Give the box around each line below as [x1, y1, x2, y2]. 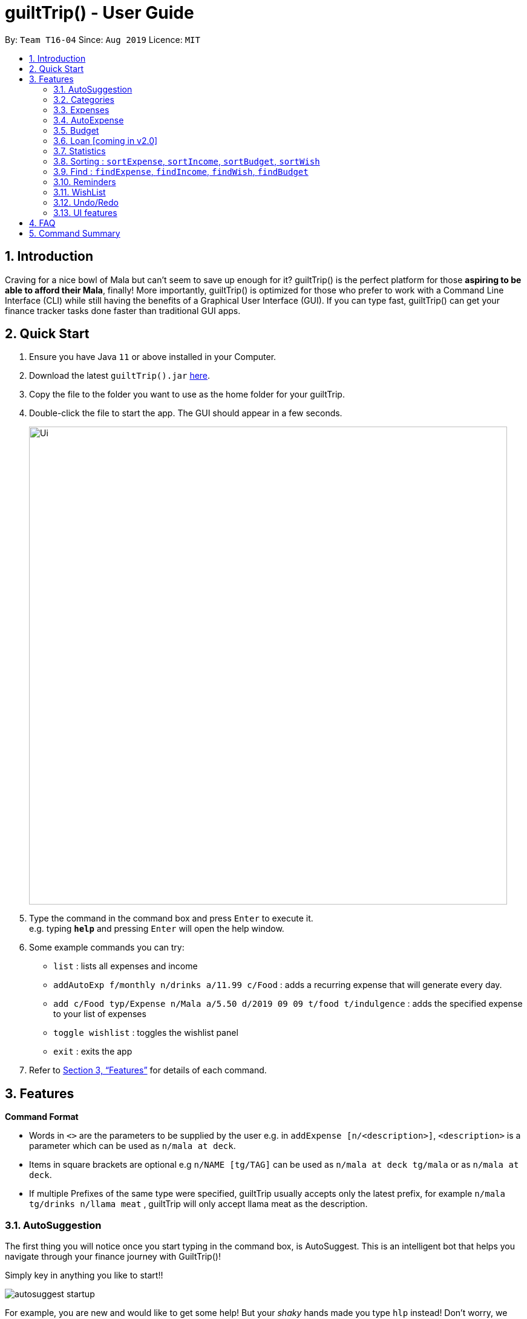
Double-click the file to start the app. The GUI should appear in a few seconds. [29, 408, 342, 419]
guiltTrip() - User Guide [5, 2, 194, 23]
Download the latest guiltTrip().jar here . [29, 370, 211, 381]
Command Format [5, 1111, 79, 1122]
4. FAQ [29, 217, 56, 228]
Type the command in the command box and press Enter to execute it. [29, 913, 313, 924]
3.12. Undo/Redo [53, 197, 119, 208]
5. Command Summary [29, 227, 120, 238]
